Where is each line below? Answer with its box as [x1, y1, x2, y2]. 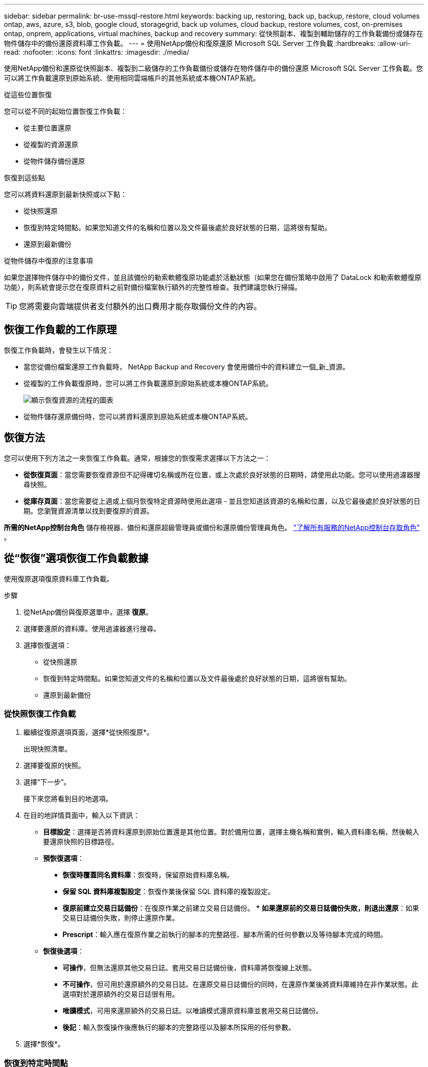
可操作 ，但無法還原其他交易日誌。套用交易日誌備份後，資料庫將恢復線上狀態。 [63, 963, 316, 972]
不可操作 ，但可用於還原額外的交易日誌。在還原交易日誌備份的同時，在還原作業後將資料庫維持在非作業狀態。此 [63, 980, 418, 989]
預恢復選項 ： [43, 854, 84, 863]
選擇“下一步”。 [23, 778, 71, 787]
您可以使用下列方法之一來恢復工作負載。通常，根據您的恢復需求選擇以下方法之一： [4, 453, 271, 462]
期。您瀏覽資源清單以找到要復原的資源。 [23, 506, 153, 515]
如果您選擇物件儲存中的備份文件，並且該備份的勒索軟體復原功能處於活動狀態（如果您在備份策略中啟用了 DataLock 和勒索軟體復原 [4, 273, 422, 281]
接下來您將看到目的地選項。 [23, 794, 112, 803]
